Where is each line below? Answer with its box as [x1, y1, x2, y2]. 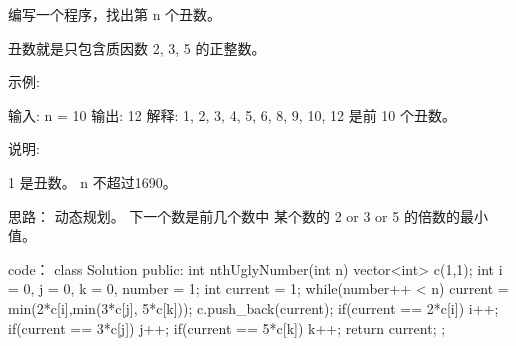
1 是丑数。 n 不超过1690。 [8, 171, 177, 192]
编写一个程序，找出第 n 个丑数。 [8, 4, 222, 24]
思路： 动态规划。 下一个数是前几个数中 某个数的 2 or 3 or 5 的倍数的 [8, 205, 460, 226]
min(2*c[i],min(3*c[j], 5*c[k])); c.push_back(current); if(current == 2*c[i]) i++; [8, 297, 499, 318]
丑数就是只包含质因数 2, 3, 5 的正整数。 [8, 37, 266, 58]
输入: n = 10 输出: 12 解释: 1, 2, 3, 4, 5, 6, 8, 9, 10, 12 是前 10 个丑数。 [8, 104, 456, 125]
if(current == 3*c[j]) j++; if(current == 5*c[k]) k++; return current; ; [8, 317, 446, 338]
